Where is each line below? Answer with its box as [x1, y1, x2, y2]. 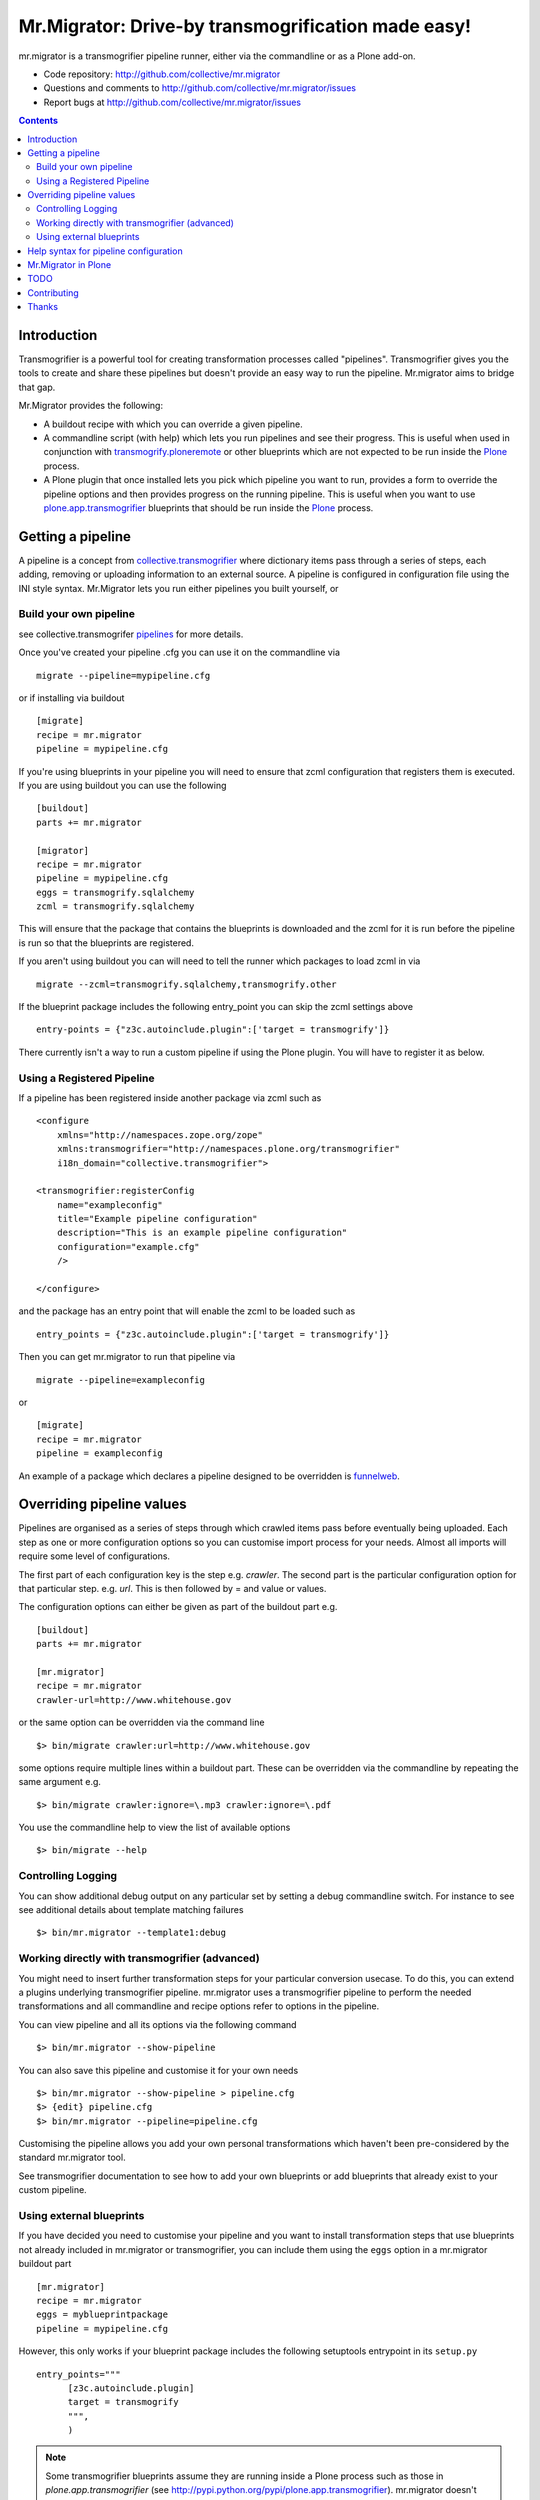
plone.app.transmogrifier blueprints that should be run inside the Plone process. [43, 502, 374, 514]
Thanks [27, 301, 59, 313]
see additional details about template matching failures [18, 1904, 244, 1916]
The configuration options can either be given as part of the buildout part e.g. [18, 1601, 338, 1613]
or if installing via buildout [18, 692, 125, 704]
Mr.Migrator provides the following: [18, 400, 164, 412]
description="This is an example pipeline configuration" [56, 1227, 348, 1239]
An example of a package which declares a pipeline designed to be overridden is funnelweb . [18, 1470, 400, 1482]
